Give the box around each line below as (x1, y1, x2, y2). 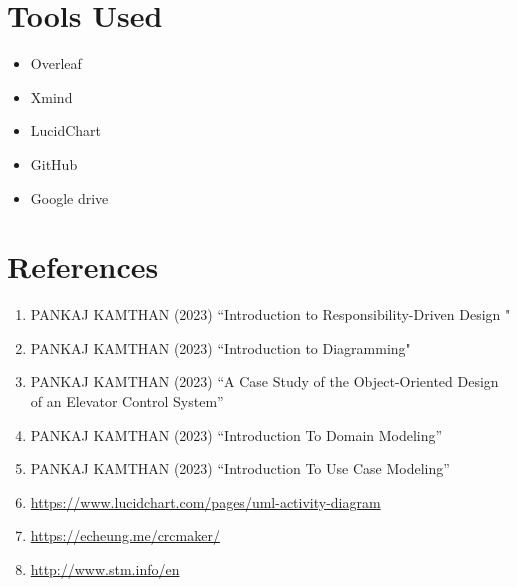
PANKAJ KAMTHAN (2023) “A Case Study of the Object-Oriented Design (30, 371, 499, 392)
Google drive (30, 187, 109, 208)
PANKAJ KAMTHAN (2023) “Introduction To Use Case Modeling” (30, 458, 450, 479)
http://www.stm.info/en (30, 558, 180, 579)
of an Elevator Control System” (30, 391, 224, 411)
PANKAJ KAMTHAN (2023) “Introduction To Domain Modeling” (30, 424, 443, 445)
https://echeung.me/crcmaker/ (30, 525, 220, 546)
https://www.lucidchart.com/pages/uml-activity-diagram (30, 491, 381, 512)
